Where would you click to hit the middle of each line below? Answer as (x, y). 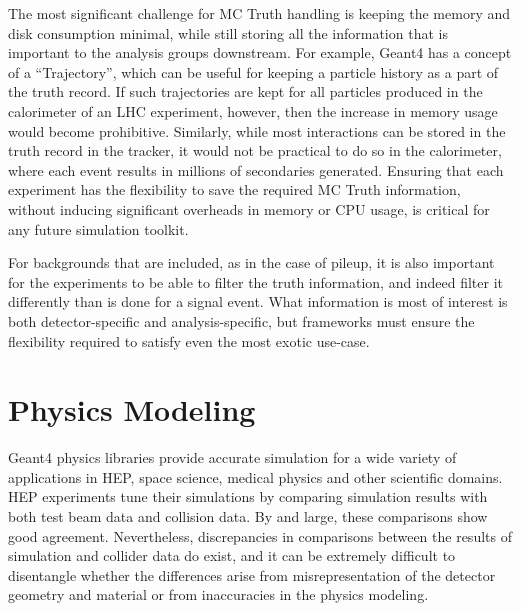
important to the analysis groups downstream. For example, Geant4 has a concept (260, 52)
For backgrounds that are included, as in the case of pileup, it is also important (251, 262)
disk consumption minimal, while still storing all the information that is (228, 32)
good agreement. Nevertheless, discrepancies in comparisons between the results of (260, 535)
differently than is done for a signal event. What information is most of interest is (258, 301)
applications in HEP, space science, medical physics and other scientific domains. (255, 476)
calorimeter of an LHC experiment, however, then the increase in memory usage (253, 110)
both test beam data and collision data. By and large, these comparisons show (248, 516)
